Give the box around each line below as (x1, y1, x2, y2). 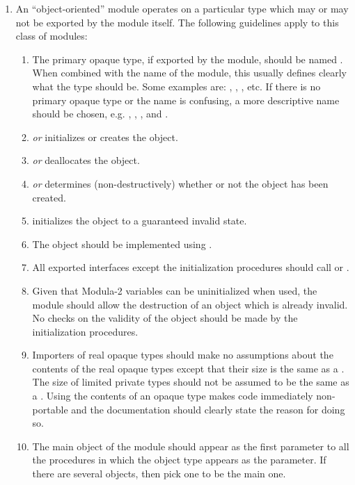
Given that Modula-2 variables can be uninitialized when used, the (32, 283, 317, 297)
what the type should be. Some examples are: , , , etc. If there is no (32, 79, 321, 93)
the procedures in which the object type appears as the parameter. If (32, 452, 326, 467)
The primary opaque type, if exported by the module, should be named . (32, 51, 343, 66)
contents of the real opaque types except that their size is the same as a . (32, 361, 345, 375)
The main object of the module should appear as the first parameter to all (32, 438, 349, 453)
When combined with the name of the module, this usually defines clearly (32, 65, 347, 80)
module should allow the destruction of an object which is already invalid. (32, 297, 348, 311)
